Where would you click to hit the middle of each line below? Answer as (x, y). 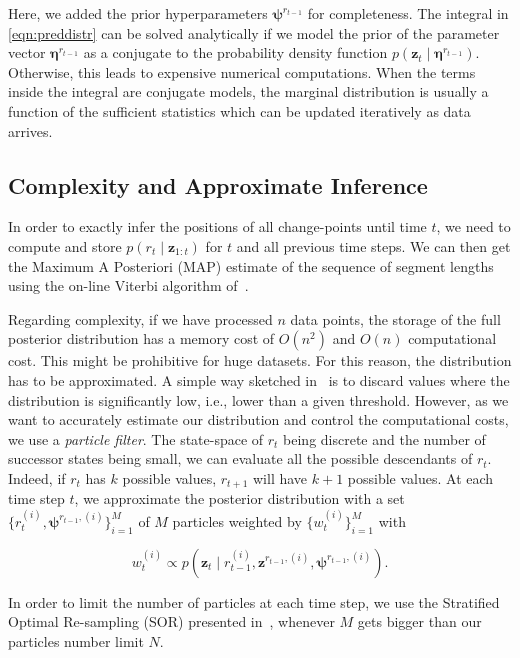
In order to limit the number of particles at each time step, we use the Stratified (254, 601)
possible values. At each (420, 477)
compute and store (65, 245)
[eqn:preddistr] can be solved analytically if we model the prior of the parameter (254, 32)
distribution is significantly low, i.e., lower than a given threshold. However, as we (258, 399)
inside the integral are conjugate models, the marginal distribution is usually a (248, 91)
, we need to (473, 226)
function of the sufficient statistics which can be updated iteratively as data (239, 110)
